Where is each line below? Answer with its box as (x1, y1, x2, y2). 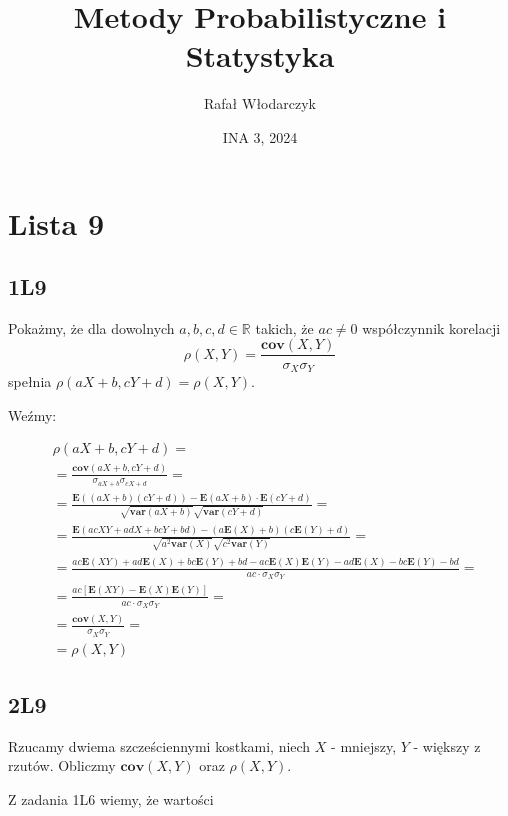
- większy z (413, 735, 481, 756)
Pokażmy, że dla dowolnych (8, 317, 175, 338)
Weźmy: (8, 404, 57, 425)
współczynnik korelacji (362, 317, 501, 338)
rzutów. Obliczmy (8, 755, 116, 776)
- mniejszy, (331, 735, 397, 756)
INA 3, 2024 (222, 126, 298, 147)
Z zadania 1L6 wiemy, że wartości (8, 789, 214, 810)
